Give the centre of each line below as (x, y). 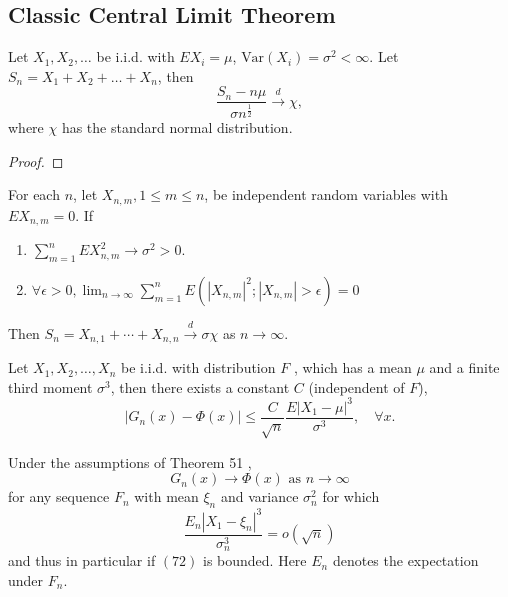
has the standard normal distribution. (177, 127)
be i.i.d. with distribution (198, 367)
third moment (50, 386)
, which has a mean (352, 367)
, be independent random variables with (326, 194)
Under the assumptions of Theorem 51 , (130, 461)
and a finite (464, 367)
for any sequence (59, 496)
